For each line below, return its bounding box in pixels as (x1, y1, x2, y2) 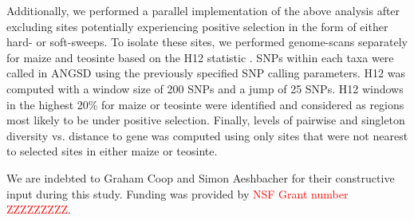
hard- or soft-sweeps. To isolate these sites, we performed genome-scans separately (6, 33, 408, 50)
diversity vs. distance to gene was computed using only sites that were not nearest (6, 127, 408, 143)
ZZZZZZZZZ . (6, 201, 71, 218)
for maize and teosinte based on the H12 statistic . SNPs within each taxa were (6, 49, 394, 65)
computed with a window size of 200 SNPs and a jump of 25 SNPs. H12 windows (6, 80, 404, 96)
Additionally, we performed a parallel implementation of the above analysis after (6, 2, 400, 18)
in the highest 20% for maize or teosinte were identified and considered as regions (6, 96, 404, 112)
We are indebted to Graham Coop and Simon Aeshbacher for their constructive (6, 169, 395, 186)
